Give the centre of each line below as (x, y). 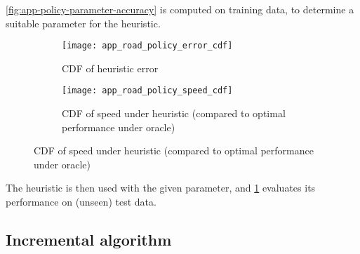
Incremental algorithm (89, 240)
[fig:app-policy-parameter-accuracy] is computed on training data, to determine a (180, 9)
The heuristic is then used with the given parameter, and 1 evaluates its (161, 188)
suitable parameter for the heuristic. (83, 23)
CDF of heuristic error (110, 68)
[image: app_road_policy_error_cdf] (147, 46)
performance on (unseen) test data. (81, 202)
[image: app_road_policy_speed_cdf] (147, 91)
